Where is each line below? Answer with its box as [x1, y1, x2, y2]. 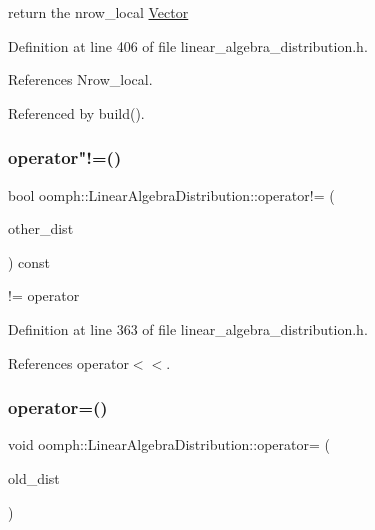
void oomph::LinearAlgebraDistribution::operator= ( [8, 434, 330, 455]
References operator [8, 352, 129, 373]
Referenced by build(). [8, 102, 145, 123]
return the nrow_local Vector [8, 2, 189, 22]
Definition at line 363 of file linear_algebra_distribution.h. [8, 318, 368, 339]
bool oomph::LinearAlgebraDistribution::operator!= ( [8, 184, 335, 205]
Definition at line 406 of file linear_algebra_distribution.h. [8, 35, 368, 56]
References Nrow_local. [8, 69, 153, 90]
